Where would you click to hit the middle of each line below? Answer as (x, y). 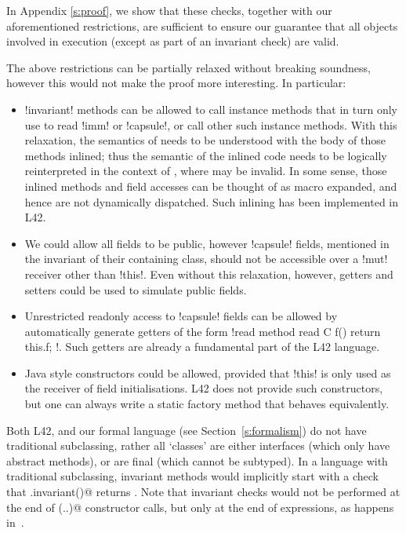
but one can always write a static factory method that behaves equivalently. (207, 404)
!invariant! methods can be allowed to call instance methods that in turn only (211, 109)
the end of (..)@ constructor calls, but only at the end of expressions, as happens (200, 507)
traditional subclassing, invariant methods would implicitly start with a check (192, 476)
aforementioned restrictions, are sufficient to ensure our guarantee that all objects (202, 26)
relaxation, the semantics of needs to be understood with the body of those (205, 140)
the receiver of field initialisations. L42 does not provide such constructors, (204, 388)
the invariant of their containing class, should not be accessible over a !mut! (206, 259)
